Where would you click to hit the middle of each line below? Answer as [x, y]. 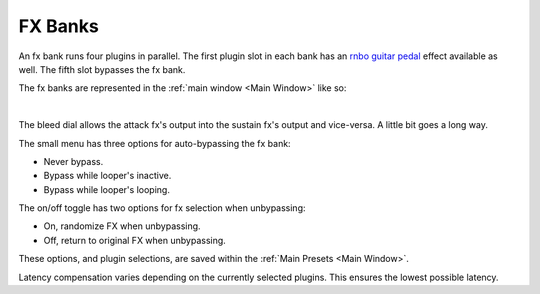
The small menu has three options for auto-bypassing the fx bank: [154, 143]
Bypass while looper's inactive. [107, 176]
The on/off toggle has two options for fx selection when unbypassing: [162, 208]
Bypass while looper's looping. [106, 189]
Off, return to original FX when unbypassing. [135, 240]
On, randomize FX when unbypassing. [122, 226]
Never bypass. [73, 161]
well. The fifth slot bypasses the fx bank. [102, 69]
